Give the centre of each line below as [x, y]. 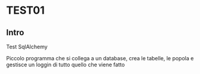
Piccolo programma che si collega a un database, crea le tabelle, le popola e [100, 58]
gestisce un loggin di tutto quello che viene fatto [66, 64]
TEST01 [25, 10]
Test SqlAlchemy [27, 47]
